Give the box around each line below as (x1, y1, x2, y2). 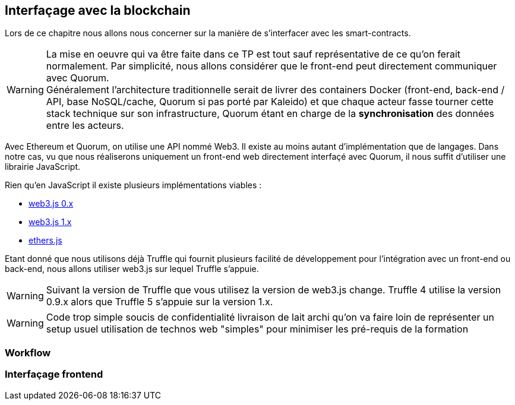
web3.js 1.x (29, 217, 72, 227)
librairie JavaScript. (5, 162, 81, 172)
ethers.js (29, 235, 62, 246)
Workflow (5, 346, 51, 359)
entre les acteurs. (46, 119, 124, 132)
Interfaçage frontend (5, 368, 103, 381)
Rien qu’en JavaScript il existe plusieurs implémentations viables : (5, 180, 262, 191)
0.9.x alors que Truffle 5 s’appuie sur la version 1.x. (46, 296, 273, 308)
